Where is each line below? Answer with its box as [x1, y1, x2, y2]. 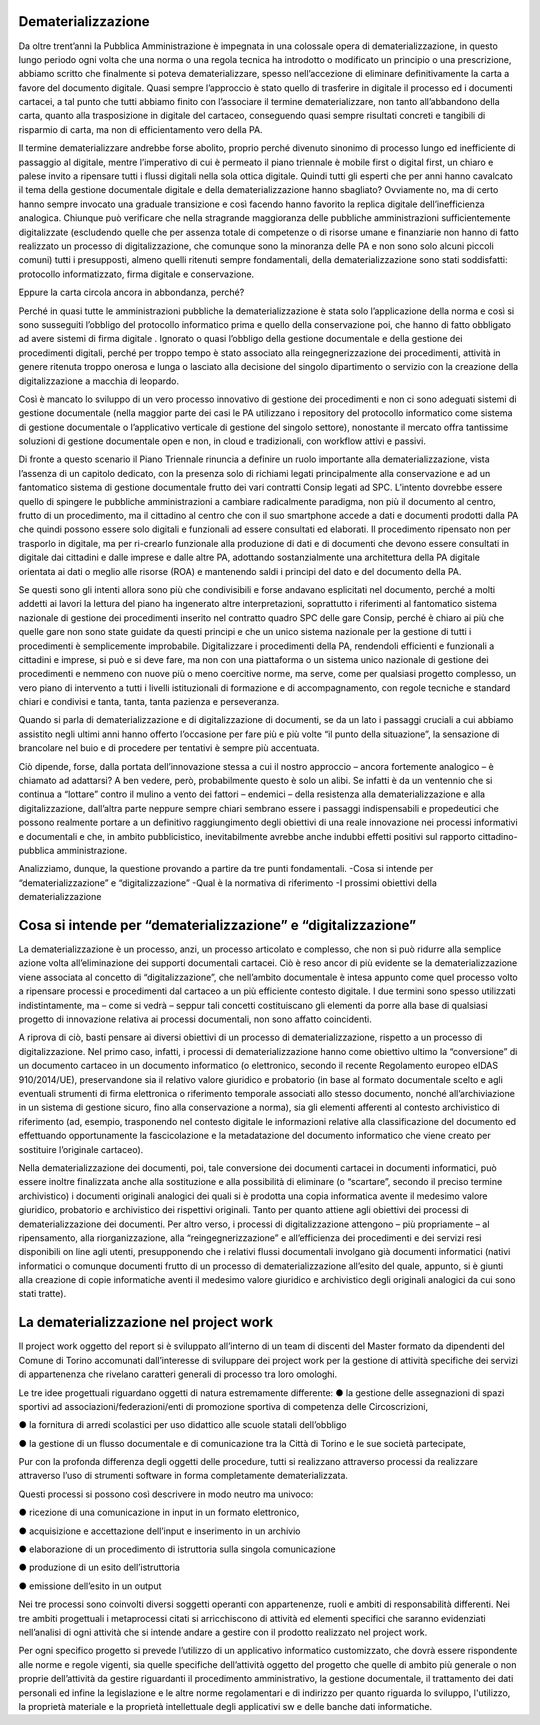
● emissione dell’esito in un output [18, 1580, 162, 1592]
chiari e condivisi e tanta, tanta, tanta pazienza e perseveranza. [18, 696, 280, 708]
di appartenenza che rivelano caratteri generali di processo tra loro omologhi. [18, 1368, 338, 1380]
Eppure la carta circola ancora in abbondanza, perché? [18, 286, 245, 299]
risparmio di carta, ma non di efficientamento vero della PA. [18, 123, 264, 135]
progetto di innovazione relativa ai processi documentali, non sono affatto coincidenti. [18, 1013, 372, 1025]
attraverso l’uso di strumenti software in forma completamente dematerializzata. [18, 1470, 349, 1482]
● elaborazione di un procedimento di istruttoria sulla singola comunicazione [18, 1543, 336, 1555]
